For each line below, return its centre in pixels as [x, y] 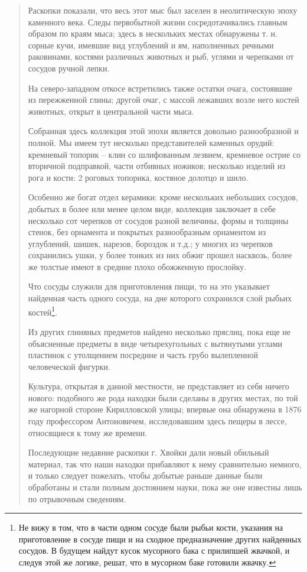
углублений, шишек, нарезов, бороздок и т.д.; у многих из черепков [150, 243]
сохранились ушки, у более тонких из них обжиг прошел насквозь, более [160, 255]
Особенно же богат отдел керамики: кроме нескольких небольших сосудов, [163, 197]
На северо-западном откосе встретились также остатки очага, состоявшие [160, 88]
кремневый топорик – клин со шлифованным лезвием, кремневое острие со [164, 154]
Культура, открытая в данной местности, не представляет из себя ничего [159, 386]
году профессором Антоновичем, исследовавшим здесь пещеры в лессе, [157, 421]
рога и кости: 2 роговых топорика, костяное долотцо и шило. [138, 177]
